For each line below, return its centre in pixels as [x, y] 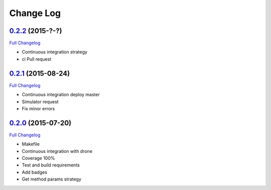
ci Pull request [37, 59]
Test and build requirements [51, 165]
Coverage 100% [38, 158]
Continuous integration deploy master [61, 95]
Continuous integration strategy [55, 52]
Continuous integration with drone [57, 151]
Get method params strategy [51, 179]
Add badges [35, 172]
